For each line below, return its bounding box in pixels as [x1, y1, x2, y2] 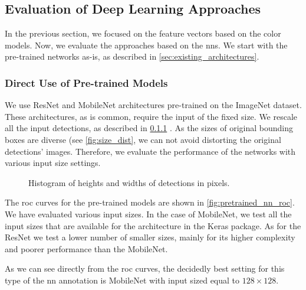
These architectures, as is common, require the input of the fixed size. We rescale [5, 110, 298, 122]
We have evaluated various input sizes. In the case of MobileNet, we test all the [5, 207, 292, 220]
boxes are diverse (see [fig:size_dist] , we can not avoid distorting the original [5, 133, 281, 145]
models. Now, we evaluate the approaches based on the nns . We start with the [5, 38, 288, 51]
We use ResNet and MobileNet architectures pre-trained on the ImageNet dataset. [5, 99, 302, 111]
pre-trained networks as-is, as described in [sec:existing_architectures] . [5, 50, 259, 63]
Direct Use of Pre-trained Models [5, 75, 168, 90]
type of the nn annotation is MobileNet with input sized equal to [5, 273, 240, 286]
